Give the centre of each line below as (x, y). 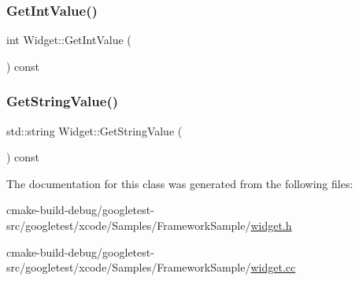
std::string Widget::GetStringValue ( (94, 130)
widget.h (271, 225)
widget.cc (273, 267)
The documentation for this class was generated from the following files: (180, 183)
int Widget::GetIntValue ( (69, 40)
